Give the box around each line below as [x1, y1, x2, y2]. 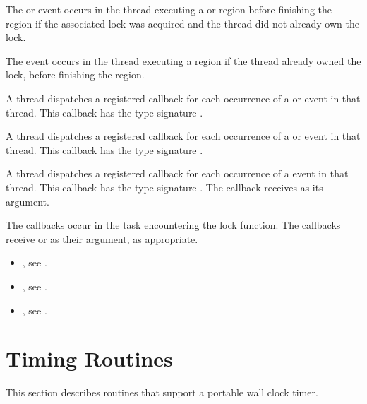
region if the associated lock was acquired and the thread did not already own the [6, 16, 359, 30]
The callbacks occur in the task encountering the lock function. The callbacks [6, 218, 341, 232]
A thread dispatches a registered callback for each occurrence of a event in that [6, 166, 349, 181]
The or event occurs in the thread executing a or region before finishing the [6, 2, 332, 16]
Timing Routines [6, 344, 173, 373]
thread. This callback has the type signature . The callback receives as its [6, 179, 323, 194]
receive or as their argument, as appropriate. [6, 231, 198, 246]
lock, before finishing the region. [6, 67, 145, 82]
